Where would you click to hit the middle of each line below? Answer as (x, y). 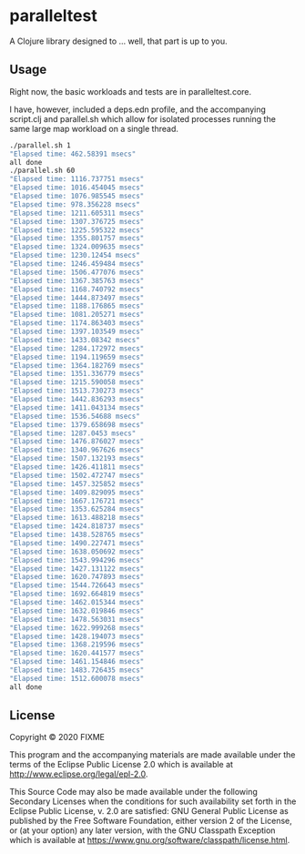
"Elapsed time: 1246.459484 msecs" (77, 264)
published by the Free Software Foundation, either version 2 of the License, (151, 821)
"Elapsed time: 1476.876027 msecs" (77, 442)
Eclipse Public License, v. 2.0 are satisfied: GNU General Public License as (149, 811)
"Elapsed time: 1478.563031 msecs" (77, 619)
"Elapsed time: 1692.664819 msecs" (77, 594)
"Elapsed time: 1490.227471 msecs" (77, 543)
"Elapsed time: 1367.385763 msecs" (77, 280)
